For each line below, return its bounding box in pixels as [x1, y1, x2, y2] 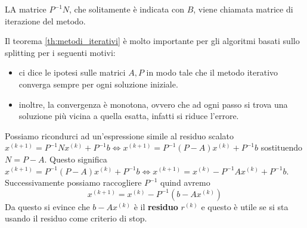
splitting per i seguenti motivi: [5, 46, 116, 58]
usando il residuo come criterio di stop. [5, 212, 147, 224]
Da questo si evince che [5, 200, 90, 213]
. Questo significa [44, 152, 107, 165]
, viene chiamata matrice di [193, 3, 293, 15]
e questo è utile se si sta [201, 200, 289, 213]
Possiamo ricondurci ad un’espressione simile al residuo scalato [5, 129, 234, 142]
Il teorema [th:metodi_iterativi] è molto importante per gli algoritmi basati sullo [5, 35, 300, 47]
